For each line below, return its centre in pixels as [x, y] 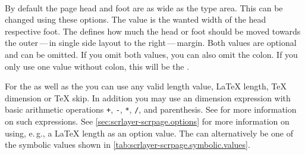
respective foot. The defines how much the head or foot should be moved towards [153, 31]
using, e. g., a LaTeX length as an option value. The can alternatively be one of [149, 133]
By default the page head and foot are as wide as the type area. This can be [144, 7]
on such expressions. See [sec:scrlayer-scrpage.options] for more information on [147, 121]
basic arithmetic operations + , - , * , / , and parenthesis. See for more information [151, 109]
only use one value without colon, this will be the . [97, 66]
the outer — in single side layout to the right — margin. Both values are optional [151, 43]
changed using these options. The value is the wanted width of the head [136, 19]
